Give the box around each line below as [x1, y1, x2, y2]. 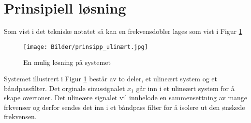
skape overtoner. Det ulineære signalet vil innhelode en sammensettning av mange [4, 92, 248, 103]
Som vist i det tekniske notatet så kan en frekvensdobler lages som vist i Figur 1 [4, 26, 242, 36]
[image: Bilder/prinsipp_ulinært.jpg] [23, 43, 148, 50]
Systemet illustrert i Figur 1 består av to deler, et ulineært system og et [4, 73, 218, 83]
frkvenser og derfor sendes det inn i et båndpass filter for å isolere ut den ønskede [4, 102, 245, 112]
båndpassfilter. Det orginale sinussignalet [4, 83, 125, 93]
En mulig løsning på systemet [23, 57, 111, 67]
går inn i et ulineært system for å [136, 83, 235, 93]
